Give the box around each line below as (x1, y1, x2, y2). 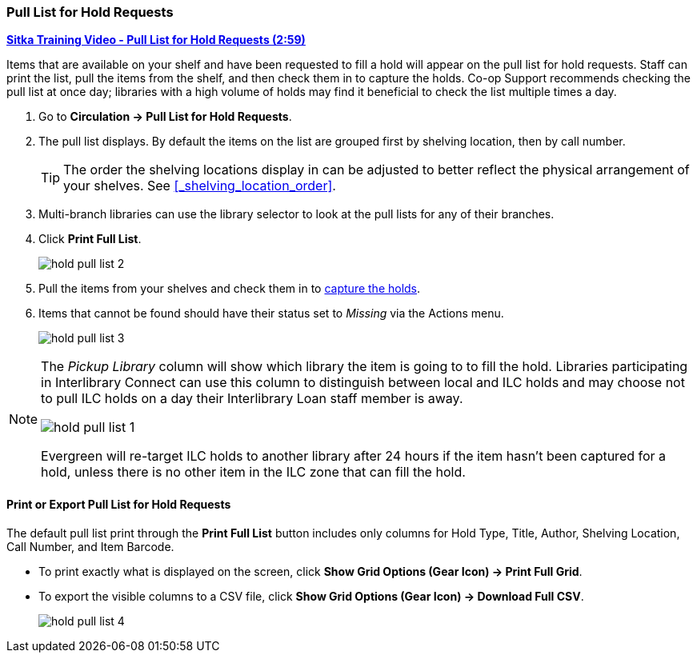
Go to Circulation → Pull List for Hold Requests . (38, 110, 292, 124)
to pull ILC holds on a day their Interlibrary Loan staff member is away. (41, 390, 463, 407)
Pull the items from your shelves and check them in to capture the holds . (38, 282, 421, 296)
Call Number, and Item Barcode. (6, 539, 174, 553)
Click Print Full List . (38, 232, 142, 246)
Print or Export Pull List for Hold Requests (6, 497, 231, 511)
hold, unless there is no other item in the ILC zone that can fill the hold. (41, 464, 466, 481)
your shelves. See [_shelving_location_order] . (63, 178, 336, 194)
